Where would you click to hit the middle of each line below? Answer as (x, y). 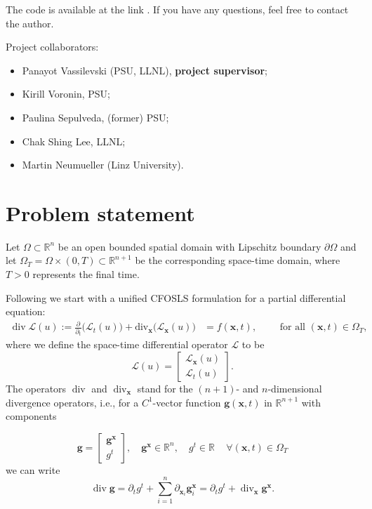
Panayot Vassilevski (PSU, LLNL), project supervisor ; (145, 70)
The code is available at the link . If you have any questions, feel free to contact (177, 9)
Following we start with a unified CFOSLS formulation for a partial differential (176, 297)
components (31, 416)
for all (292, 328)
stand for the (165, 388)
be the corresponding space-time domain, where (238, 260)
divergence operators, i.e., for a (72, 402)
